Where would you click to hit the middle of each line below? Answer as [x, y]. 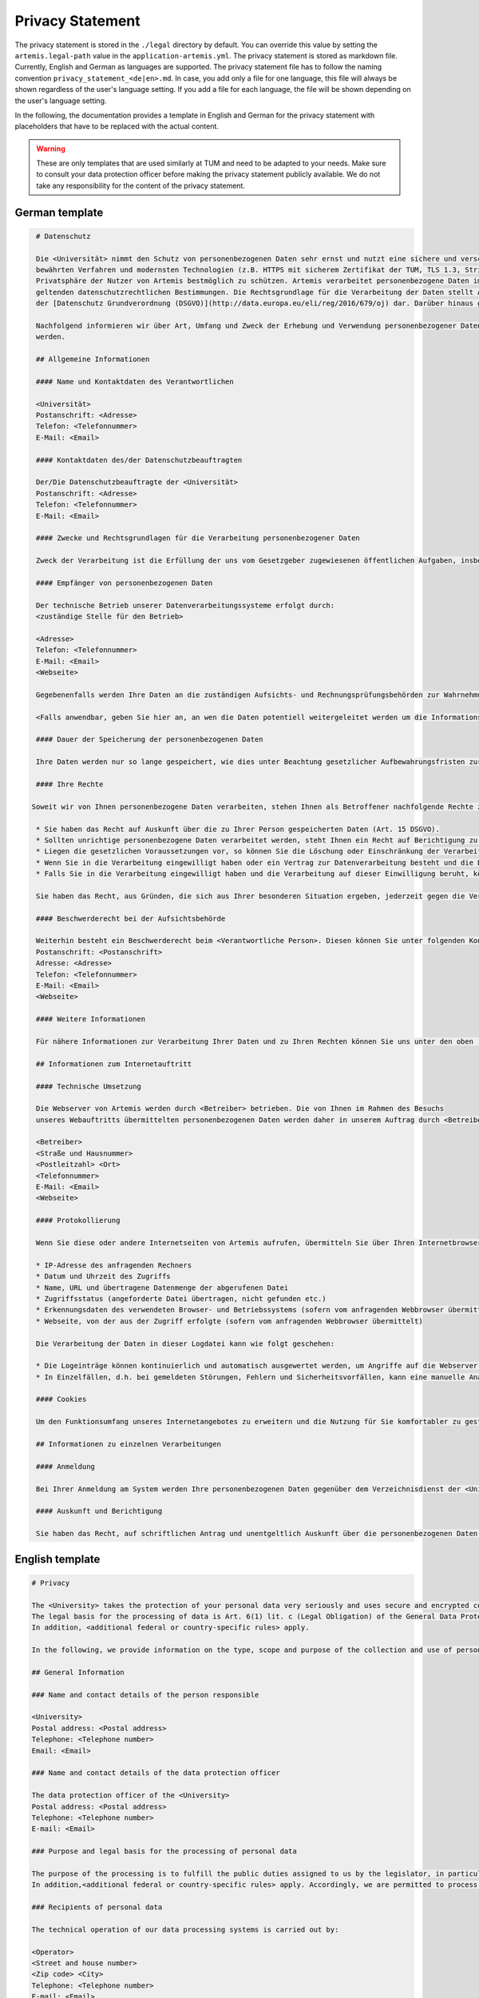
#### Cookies [61, 1399]
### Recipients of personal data [97, 1907]
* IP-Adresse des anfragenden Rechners [114, 1265]
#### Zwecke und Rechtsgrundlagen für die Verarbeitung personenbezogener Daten [198, 538]
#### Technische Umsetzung [89, 1086]
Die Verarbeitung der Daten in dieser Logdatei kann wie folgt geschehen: [186, 1343]
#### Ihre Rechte [70, 784]
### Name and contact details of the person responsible [145, 1695]
